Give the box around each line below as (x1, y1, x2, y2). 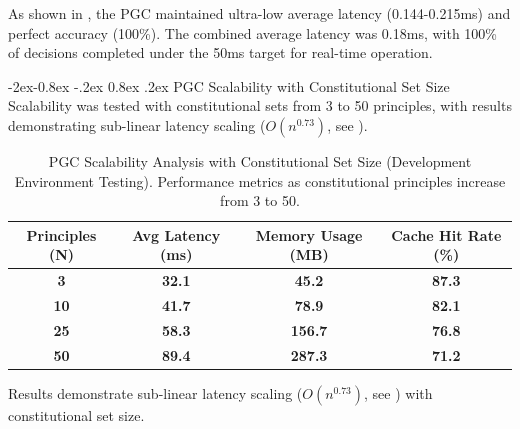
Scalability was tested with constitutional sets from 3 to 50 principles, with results (8, 95, 512, 116)
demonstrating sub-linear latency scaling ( (8, 114, 266, 135)
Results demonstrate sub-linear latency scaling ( (8, 382, 303, 403)
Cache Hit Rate (391, 224, 502, 245)
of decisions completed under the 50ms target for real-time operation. (8, 42, 433, 63)
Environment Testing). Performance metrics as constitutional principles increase (14, 170, 506, 191)
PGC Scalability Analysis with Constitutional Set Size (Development (48, 150, 472, 171)
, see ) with (364, 382, 433, 403)
